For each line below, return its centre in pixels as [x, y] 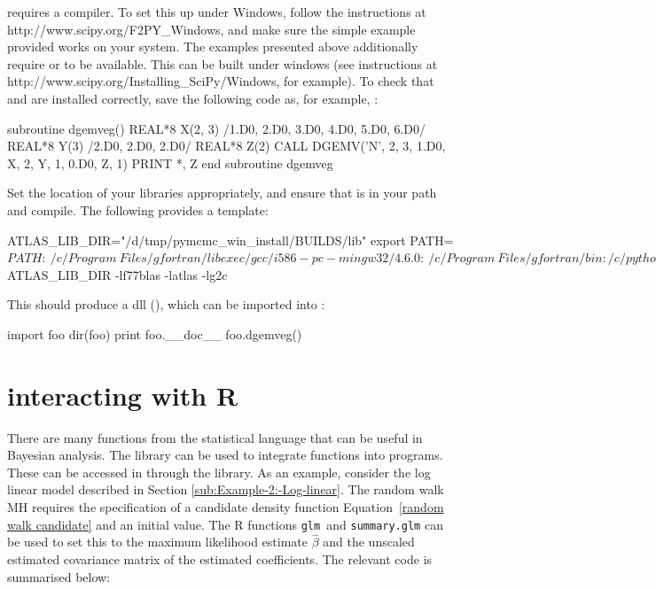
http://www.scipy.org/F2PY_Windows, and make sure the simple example [211, 29]
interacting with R [123, 395]
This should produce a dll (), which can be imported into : [166, 304]
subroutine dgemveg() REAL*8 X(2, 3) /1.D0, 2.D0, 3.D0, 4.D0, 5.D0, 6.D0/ [217, 128]
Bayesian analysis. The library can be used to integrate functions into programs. [225, 455]
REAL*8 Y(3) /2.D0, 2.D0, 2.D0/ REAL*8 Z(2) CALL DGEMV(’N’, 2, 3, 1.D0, [226, 146]
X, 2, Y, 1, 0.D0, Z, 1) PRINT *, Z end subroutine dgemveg [170, 163]
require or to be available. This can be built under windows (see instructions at [223, 63]
